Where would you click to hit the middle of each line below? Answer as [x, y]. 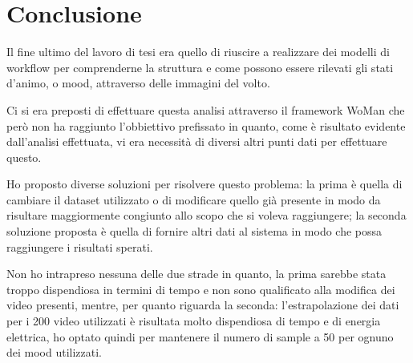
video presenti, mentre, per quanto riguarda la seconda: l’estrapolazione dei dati [203, 305]
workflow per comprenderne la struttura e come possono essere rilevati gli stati [200, 67]
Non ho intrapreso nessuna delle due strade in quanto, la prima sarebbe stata [196, 274]
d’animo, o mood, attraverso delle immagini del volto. [138, 83]
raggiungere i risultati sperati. [80, 246]
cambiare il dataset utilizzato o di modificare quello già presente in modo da [194, 199]
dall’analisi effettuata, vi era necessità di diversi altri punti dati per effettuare [197, 141]
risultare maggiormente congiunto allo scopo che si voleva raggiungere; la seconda [206, 215]
